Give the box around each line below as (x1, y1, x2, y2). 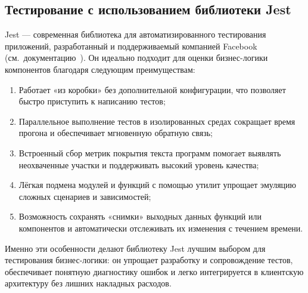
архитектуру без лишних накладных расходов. (5, 277, 172, 289)
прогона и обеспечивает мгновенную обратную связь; (18, 127, 213, 139)
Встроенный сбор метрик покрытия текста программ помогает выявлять (18, 146, 281, 159)
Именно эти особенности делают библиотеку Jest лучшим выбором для (5, 242, 266, 254)
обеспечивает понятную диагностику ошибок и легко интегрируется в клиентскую (5, 265, 304, 277)
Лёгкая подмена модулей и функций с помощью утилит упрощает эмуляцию (18, 178, 297, 191)
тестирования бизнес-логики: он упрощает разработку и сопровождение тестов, (5, 254, 293, 266)
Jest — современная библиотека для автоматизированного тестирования (5, 28, 266, 41)
